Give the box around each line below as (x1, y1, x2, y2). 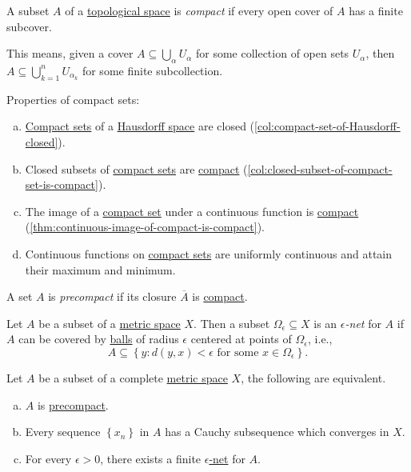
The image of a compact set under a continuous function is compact (25, 202, 359, 219)
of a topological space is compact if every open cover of (65, 2, 333, 18)
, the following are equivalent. (241, 369, 386, 386)
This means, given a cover (6, 45, 134, 62)
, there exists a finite (100, 450, 202, 466)
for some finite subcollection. (82, 62, 223, 78)
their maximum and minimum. (25, 261, 176, 278)
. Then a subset (194, 314, 270, 331)
